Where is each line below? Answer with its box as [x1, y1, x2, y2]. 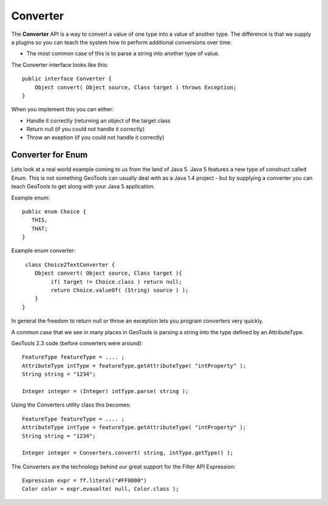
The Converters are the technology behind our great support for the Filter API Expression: [11, 462, 236, 470]
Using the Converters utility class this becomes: [11, 401, 131, 408]
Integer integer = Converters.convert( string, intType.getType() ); [22, 450, 234, 456]
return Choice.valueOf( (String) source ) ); [50, 287, 189, 294]
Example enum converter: [11, 247, 76, 255]
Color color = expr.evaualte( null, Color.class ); [22, 486, 179, 492]
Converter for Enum [11, 149, 88, 160]
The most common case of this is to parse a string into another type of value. [26, 50, 220, 57]
